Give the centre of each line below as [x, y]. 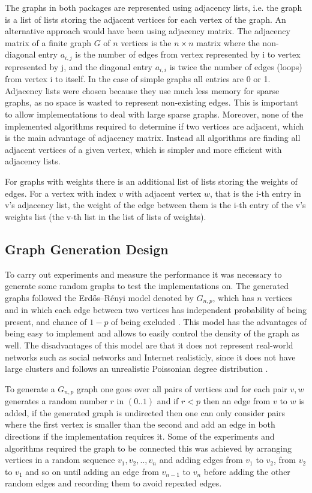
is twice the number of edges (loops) [236, 66]
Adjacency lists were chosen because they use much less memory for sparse [142, 90]
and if [168, 401]
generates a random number [56, 401]
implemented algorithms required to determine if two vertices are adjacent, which [154, 126]
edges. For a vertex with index [61, 193]
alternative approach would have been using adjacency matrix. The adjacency [148, 31]
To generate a [30, 388]
